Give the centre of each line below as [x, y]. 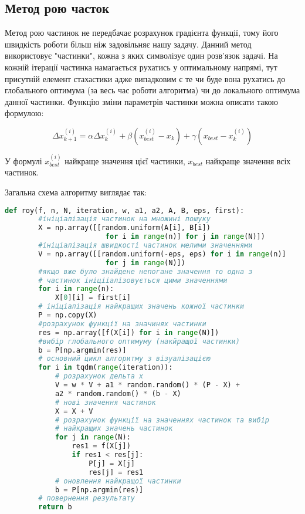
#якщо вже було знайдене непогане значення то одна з [145, 271]
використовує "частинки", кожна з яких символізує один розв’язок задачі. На [141, 55]
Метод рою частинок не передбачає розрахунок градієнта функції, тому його [142, 33]
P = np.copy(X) [68, 315]
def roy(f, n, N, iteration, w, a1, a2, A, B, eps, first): [125, 210]
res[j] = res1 [116, 472]
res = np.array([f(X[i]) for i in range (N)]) [129, 332]
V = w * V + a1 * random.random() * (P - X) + [148, 385]
